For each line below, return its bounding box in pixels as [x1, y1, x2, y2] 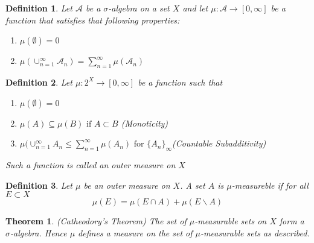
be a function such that [138, 75, 223, 88]
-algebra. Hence [10, 226, 67, 239]
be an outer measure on [83, 178, 170, 191]
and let [182, 2, 208, 14]
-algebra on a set [108, 2, 170, 14]
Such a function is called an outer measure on [5, 158, 176, 171]
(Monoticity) [121, 116, 168, 129]
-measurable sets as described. [200, 226, 310, 239]
